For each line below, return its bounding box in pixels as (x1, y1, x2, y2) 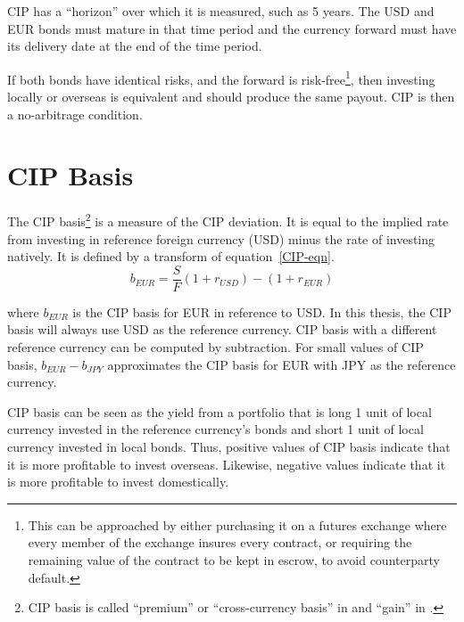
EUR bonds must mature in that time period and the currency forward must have (7, 19, 457, 37)
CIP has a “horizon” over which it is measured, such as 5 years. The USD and (7, 2, 435, 20)
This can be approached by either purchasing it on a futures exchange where (28, 515, 447, 534)
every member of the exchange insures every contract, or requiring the (28, 533, 412, 552)
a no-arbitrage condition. (7, 104, 143, 123)
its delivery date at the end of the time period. (7, 37, 262, 55)
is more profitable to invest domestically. (7, 472, 229, 491)
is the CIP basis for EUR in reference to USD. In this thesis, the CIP (72, 302, 452, 321)
